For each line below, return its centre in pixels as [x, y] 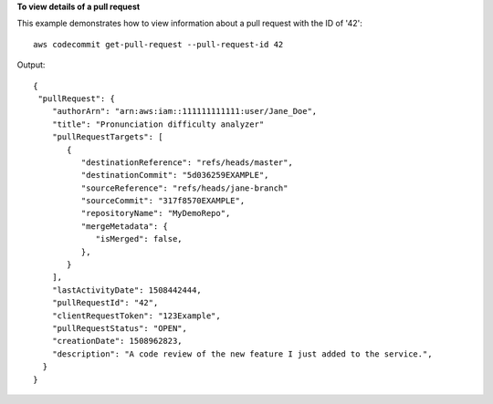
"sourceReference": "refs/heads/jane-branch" [184, 188]
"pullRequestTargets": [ [107, 137]
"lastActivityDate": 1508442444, [127, 290]
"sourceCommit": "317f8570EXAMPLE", [163, 201]
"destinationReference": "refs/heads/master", [187, 162]
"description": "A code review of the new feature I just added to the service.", [242, 354]
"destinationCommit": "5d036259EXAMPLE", [175, 175]
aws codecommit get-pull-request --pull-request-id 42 [158, 44]
